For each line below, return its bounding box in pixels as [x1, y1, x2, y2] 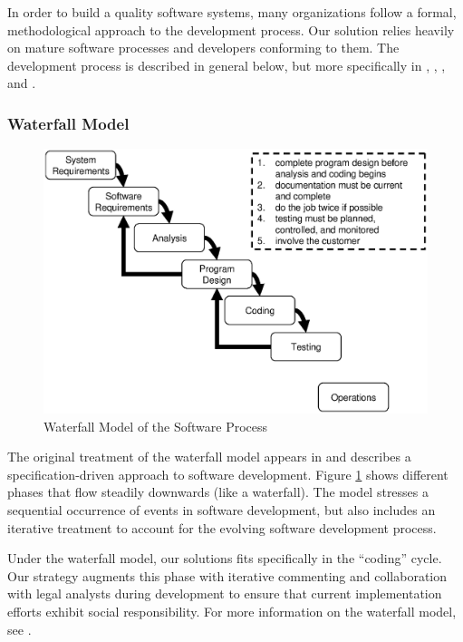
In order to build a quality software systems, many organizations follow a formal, [7, 3, 457, 21]
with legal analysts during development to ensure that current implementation [7, 584, 442, 603]
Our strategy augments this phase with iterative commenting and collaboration [7, 566, 448, 585]
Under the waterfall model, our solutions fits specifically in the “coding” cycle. [7, 549, 442, 568]
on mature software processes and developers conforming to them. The [7, 38, 400, 57]
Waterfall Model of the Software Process [43, 416, 268, 435]
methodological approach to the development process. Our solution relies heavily [7, 20, 455, 39]
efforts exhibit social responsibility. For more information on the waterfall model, [7, 602, 457, 621]
